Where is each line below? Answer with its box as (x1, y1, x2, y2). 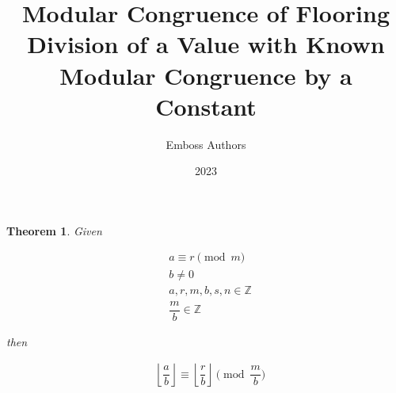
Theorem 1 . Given (6, 222, 102, 238)
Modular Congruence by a (59, 59, 352, 91)
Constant (155, 90, 257, 122)
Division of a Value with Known (27, 28, 385, 60)
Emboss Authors (166, 135, 246, 152)
